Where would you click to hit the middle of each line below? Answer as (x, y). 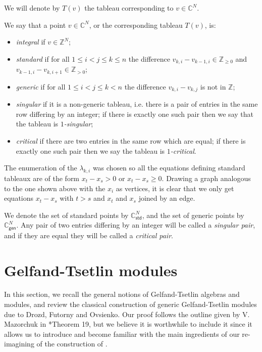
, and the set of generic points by (193, 215)
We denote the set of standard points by (66, 215)
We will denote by (32, 8)
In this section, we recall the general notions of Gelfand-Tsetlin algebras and (122, 294)
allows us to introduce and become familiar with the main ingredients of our (122, 334)
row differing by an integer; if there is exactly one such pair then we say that (135, 114)
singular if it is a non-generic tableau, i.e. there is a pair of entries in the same (137, 104)
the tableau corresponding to (129, 8)
